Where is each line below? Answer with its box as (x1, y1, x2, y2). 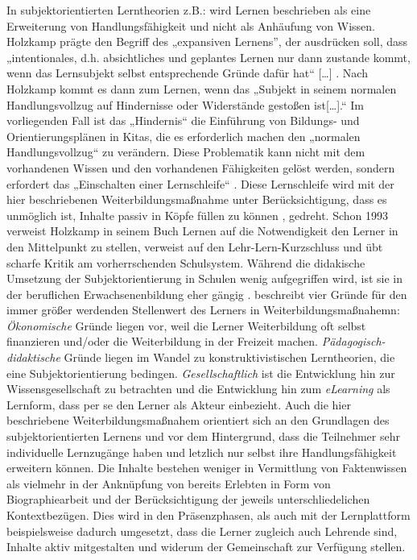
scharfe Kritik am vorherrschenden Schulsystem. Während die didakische (6, 254, 365, 271)
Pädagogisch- (321, 333, 386, 350)
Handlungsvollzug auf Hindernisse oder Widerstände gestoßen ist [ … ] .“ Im (6, 96, 365, 113)
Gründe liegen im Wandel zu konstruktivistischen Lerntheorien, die (64, 349, 395, 366)
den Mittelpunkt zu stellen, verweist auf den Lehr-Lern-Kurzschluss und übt (6, 238, 383, 255)
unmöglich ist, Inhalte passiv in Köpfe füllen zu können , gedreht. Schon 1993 (6, 206, 388, 223)
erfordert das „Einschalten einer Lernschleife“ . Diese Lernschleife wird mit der (6, 175, 394, 192)
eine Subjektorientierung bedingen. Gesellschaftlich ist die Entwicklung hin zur (6, 364, 395, 381)
